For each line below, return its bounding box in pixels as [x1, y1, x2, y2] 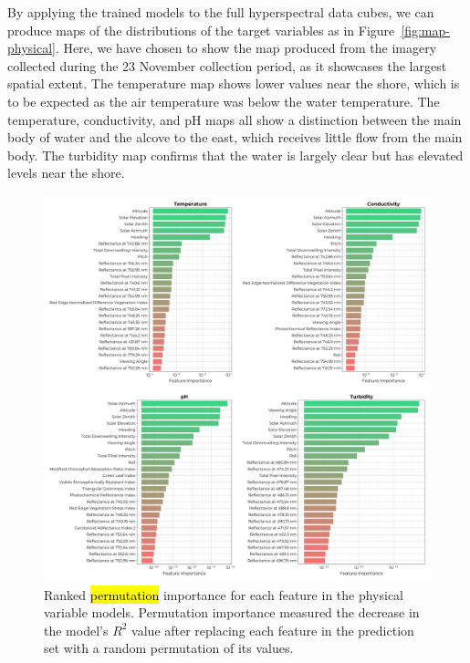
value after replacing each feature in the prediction [131, 620, 414, 639]
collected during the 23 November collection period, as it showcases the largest [7, 56, 447, 75]
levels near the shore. [7, 163, 125, 182]
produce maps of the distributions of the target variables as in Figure [7, 20, 395, 39]
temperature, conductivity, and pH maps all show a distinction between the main [7, 109, 462, 129]
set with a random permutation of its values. [44, 638, 294, 658]
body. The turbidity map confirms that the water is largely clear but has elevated [7, 145, 464, 164]
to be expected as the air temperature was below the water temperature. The [7, 91, 440, 110]
